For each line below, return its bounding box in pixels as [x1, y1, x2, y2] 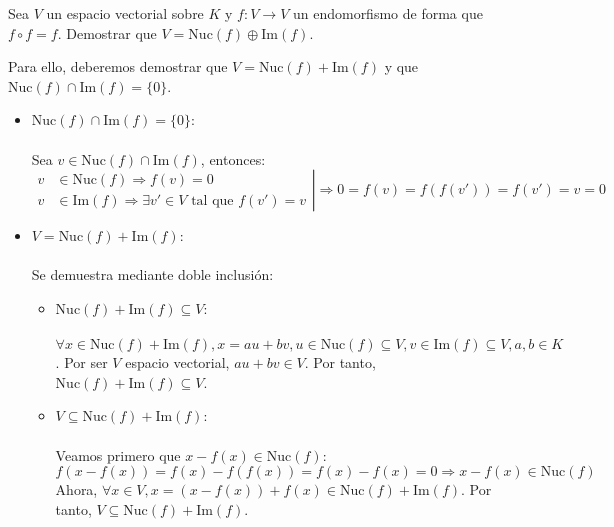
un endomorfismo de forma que [292, 3, 483, 23]
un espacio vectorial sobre [46, 3, 204, 23]
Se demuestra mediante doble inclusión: [31, 264, 274, 285]
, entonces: [200, 148, 266, 169]
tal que [191, 193, 234, 208]
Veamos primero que [55, 444, 181, 465]
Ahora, [55, 479, 98, 500]
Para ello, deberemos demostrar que [8, 56, 228, 77]
